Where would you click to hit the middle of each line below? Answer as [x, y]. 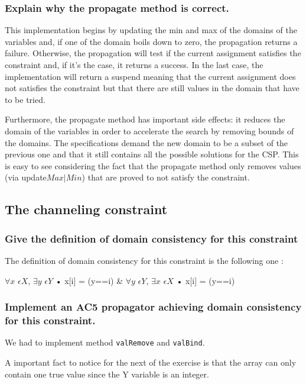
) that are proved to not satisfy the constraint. [166, 177]
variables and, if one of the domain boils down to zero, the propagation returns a [151, 41]
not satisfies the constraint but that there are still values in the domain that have [152, 88]
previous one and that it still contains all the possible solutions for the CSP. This [152, 154]
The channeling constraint [86, 209]
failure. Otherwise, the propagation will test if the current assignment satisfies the [153, 53]
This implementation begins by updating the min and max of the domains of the [151, 30]
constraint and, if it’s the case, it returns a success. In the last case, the [134, 64]
